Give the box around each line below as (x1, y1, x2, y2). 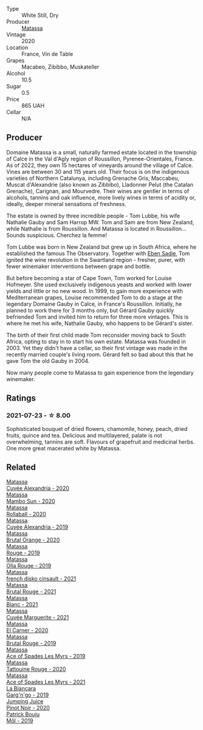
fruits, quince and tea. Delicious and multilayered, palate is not (6, 432, 162, 439)
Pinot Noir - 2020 (6, 704, 50, 712)
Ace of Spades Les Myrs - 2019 (6, 653, 86, 660)
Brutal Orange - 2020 (6, 536, 60, 543)
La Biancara (6, 685, 36, 692)
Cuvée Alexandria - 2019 (6, 523, 69, 531)
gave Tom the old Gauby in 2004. (6, 357, 90, 364)
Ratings (6, 393, 36, 404)
